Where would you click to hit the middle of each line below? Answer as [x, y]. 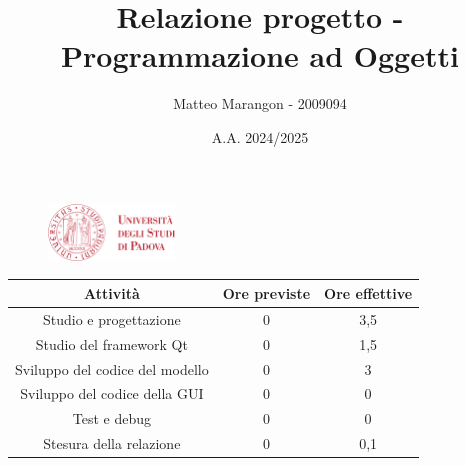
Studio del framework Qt [111, 343]
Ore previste [266, 292]
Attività [111, 292]
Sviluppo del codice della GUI [112, 393]
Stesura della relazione [112, 443]
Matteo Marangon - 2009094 [260, 103]
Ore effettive [368, 292]
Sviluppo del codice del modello [112, 368]
